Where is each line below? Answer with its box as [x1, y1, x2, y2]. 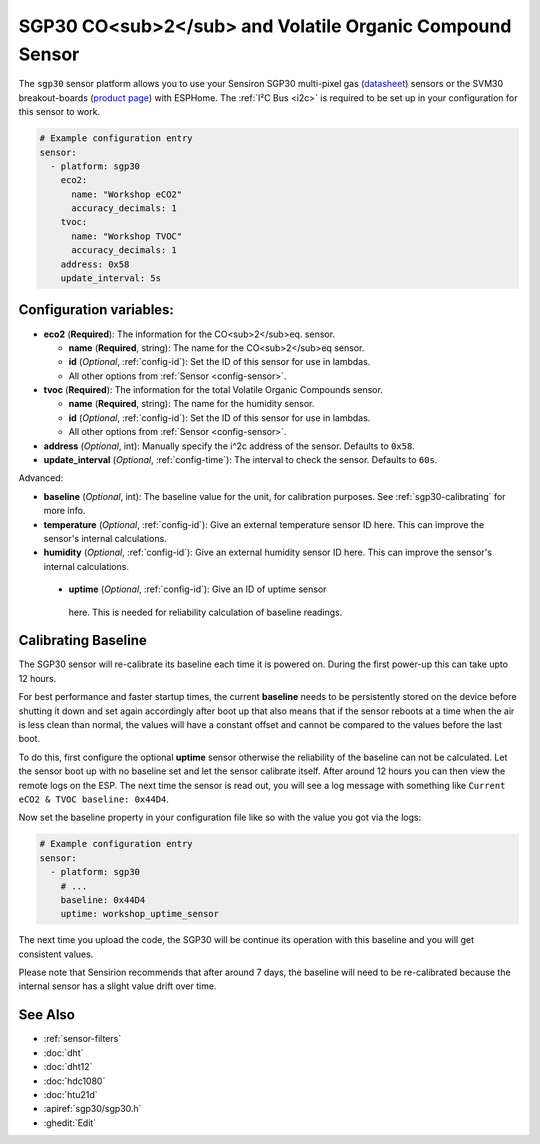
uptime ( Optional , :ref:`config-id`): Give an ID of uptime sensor [68, 583, 327, 595]
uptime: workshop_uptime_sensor [60, 908, 220, 920]
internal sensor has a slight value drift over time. [18, 980, 217, 992]
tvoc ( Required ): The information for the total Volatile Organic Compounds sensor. [43, 384, 384, 396]
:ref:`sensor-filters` [43, 1033, 122, 1045]
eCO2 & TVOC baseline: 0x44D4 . [18, 793, 170, 805]
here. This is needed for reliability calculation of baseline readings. [68, 606, 343, 618]
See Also [18, 1006, 75, 1024]
